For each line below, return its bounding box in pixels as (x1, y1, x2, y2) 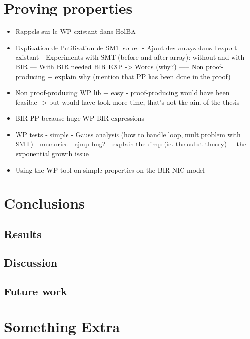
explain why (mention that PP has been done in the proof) (55, 71, 231, 81)
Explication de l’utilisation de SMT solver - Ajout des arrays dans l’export (15, 42, 237, 52)
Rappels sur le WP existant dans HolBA (15, 26, 136, 36)
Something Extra (4, 317, 120, 337)
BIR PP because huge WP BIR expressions (15, 113, 145, 123)
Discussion (4, 255, 58, 270)
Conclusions (4, 193, 85, 213)
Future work (4, 283, 67, 298)
